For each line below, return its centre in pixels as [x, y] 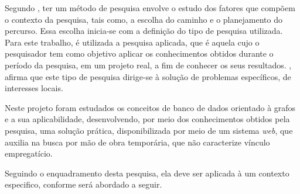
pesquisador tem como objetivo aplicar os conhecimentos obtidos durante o [139, 53]
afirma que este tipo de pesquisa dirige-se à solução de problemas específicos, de [148, 76]
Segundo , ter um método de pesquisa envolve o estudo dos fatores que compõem [150, 8]
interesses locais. [34, 88]
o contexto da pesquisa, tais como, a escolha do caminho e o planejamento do [144, 19]
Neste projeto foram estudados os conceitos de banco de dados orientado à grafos [150, 107]
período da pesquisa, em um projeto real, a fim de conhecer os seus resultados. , [148, 65]
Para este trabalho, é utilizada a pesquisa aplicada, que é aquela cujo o [132, 42]
